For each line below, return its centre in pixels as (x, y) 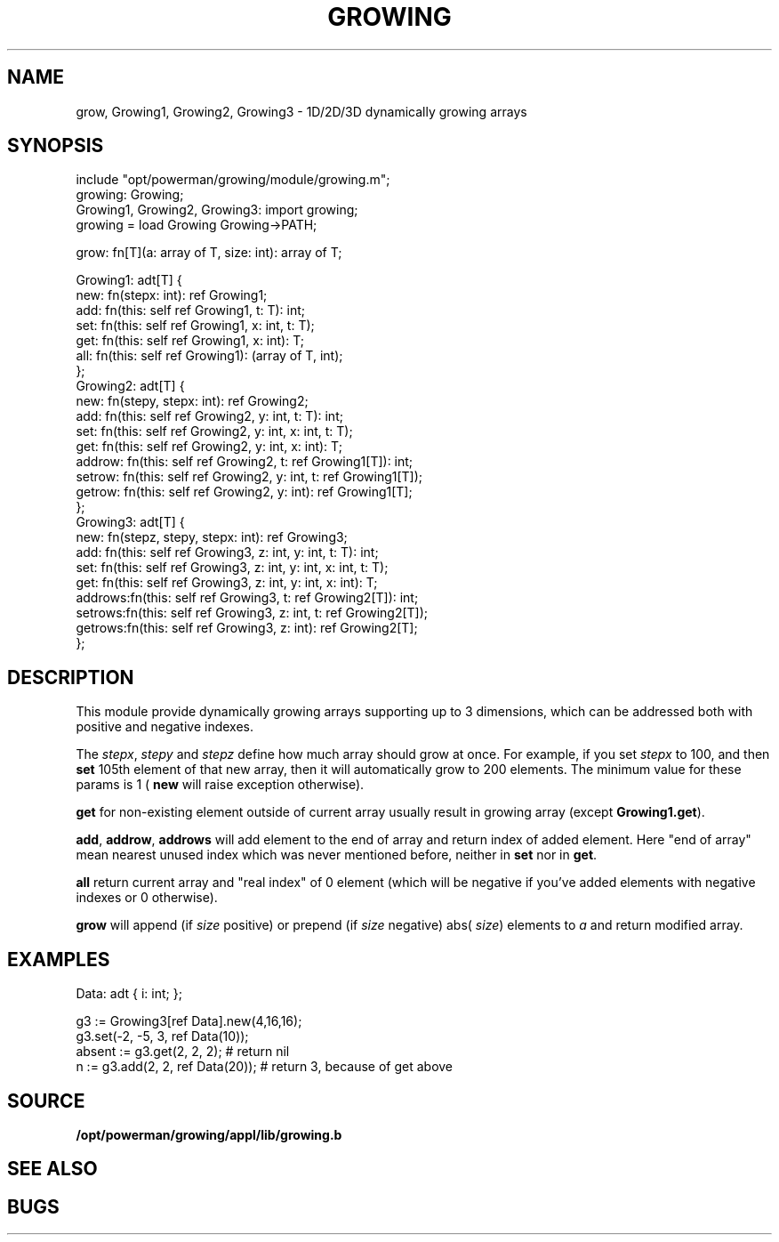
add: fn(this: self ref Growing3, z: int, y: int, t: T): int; (227, 552)
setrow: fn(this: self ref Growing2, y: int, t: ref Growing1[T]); (249, 477)
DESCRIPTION (71, 677)
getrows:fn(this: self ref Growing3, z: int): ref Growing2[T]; (247, 628)
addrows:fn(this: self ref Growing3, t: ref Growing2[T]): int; (247, 598)
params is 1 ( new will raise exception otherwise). (220, 785)
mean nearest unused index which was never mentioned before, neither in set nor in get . (337, 855)
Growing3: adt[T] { (130, 522)
